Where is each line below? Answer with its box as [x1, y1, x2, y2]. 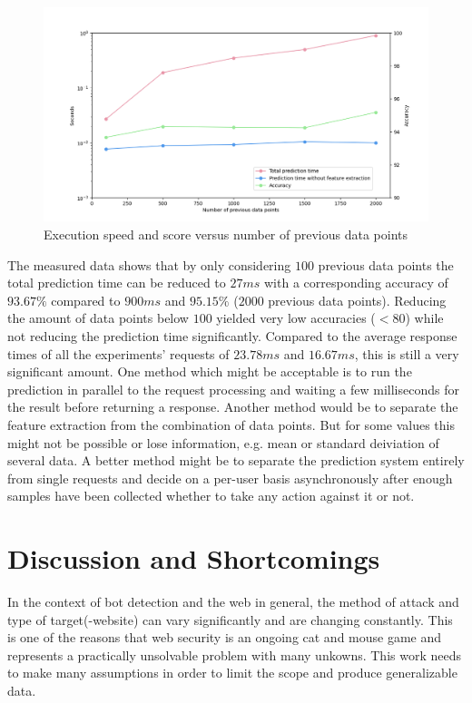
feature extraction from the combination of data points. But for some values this [7, 415, 455, 434]
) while [405, 308, 444, 327]
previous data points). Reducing [268, 290, 447, 309]
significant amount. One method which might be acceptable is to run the [7, 362, 412, 381]
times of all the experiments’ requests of [7, 344, 230, 363]
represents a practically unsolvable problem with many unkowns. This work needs [7, 645, 461, 664]
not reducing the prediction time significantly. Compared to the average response [7, 326, 457, 345]
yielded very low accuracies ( [216, 308, 376, 327]
